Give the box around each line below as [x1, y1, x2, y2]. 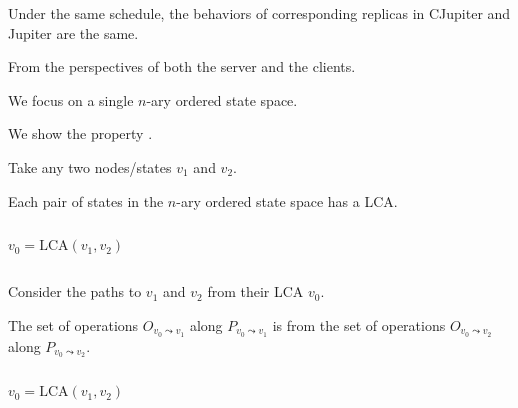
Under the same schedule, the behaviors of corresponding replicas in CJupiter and [8, 3, 511, 23]
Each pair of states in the [8, 190, 164, 211]
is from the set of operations [272, 314, 446, 335]
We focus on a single [8, 89, 134, 110]
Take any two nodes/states [8, 156, 172, 177]
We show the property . [8, 123, 153, 144]
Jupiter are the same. [8, 22, 139, 43]
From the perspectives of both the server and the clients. [8, 56, 356, 77]
